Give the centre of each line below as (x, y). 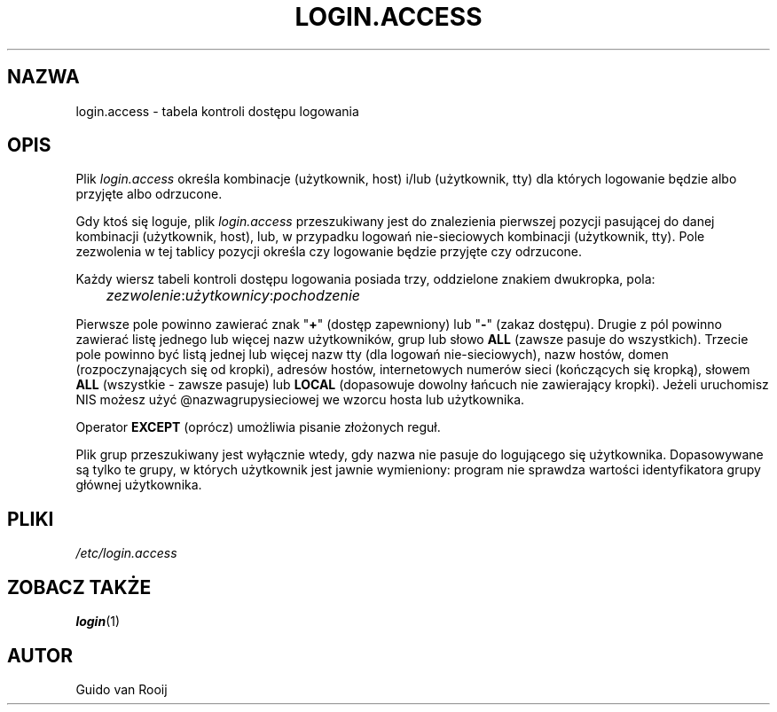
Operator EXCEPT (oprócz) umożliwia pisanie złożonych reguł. (258, 427)
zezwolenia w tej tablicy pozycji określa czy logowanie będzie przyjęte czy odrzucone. (329, 252)
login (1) (98, 622)
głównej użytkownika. (139, 485)
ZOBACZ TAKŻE (79, 587)
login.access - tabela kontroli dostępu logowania (217, 111)
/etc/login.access (126, 553)
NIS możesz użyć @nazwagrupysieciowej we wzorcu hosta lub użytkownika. (300, 400)
